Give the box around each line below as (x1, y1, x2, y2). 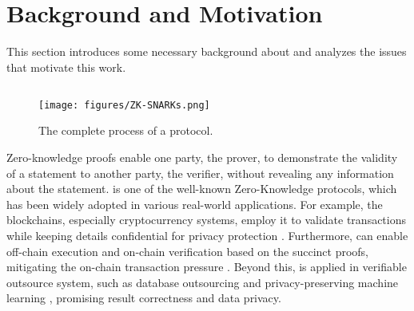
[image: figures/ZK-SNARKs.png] (38, 99, 210, 111)
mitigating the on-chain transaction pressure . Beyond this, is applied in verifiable (6, 258, 407, 275)
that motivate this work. (6, 58, 126, 75)
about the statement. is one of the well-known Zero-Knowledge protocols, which (6, 180, 397, 197)
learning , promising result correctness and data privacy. (6, 289, 281, 306)
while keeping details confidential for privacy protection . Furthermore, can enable (6, 226, 408, 243)
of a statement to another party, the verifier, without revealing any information (6, 164, 394, 181)
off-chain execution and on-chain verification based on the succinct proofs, (6, 242, 368, 259)
